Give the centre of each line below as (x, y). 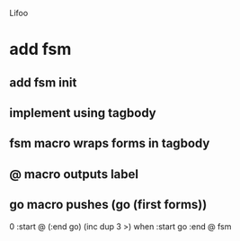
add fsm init (43, 82)
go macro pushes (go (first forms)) (108, 205)
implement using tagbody (83, 113)
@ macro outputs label (74, 174)
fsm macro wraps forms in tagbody (110, 143)
